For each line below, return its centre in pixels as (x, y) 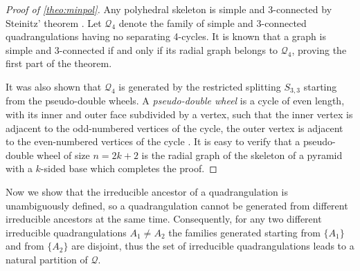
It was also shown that (54, 86)
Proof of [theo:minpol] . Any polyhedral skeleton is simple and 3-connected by (169, 9)
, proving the (319, 49)
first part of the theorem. (59, 63)
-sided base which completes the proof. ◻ (129, 168)
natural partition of (47, 259)
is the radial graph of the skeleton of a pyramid (242, 155)
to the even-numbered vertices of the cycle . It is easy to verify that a (153, 141)
